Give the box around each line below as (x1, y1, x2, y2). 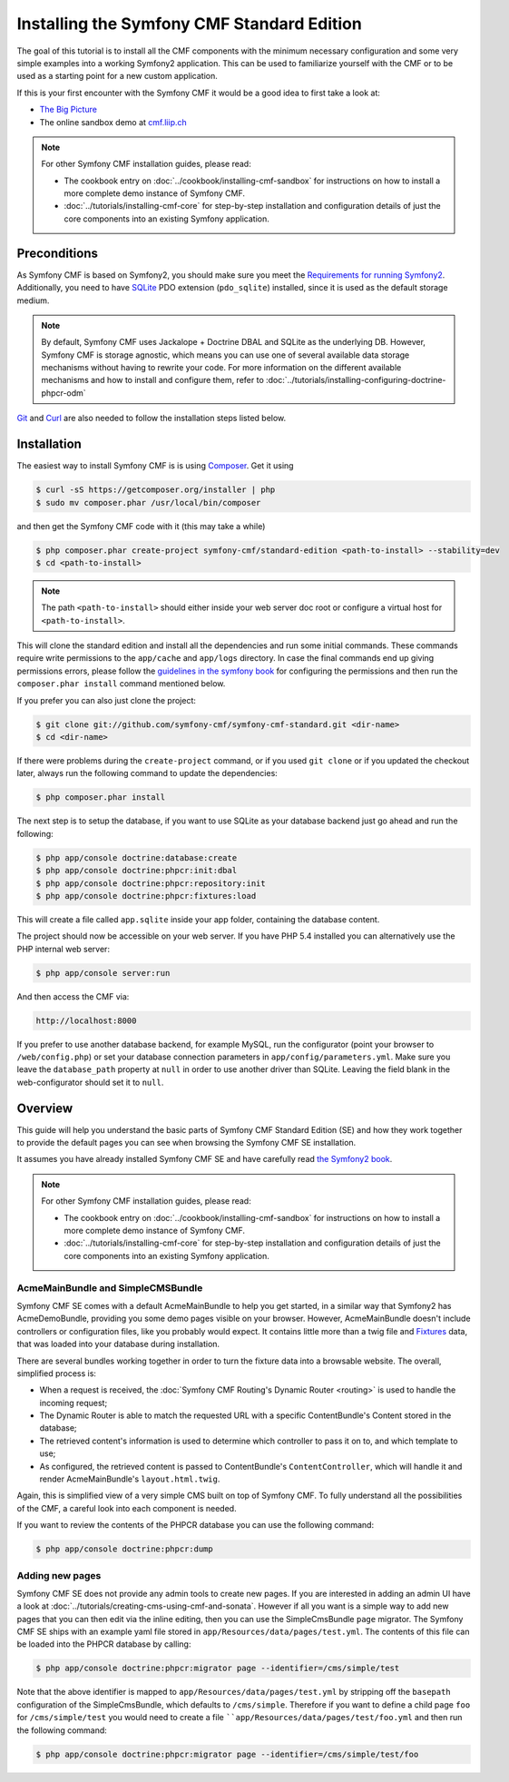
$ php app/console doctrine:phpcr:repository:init (35, 878, 267, 889)
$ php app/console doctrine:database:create (35, 852, 238, 862)
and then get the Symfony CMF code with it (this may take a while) (16, 520, 266, 531)
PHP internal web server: (16, 943, 111, 954)
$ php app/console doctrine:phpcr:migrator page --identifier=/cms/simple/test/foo (35, 1748, 419, 1759)
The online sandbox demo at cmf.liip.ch (39, 116, 188, 127)
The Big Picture (39, 104, 97, 115)
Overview (16, 1100, 73, 1116)
